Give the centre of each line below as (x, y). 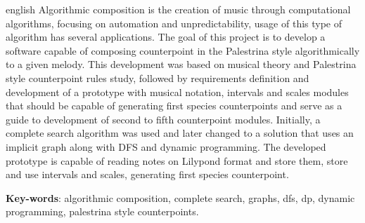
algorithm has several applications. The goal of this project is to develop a (166, 37)
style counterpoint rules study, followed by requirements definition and (158, 77)
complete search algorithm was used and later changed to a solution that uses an (180, 133)
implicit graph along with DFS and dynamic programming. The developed (166, 146)
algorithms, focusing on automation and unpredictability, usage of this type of (174, 23)
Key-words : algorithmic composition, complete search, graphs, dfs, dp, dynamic (180, 197)
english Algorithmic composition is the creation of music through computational (178, 9)
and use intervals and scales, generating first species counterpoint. (147, 174)
